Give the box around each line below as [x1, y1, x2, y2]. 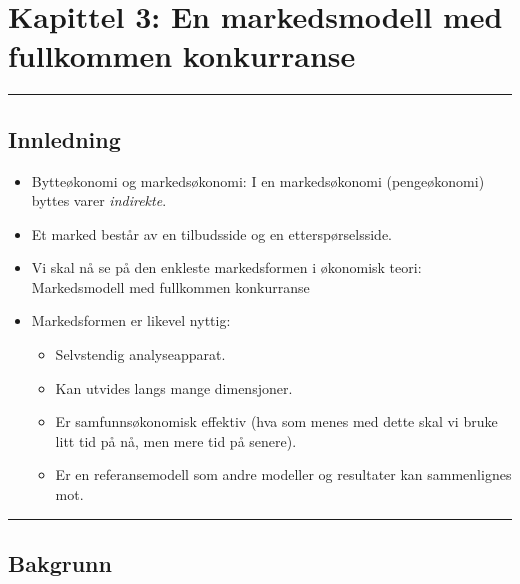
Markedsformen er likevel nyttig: [31, 310, 231, 331]
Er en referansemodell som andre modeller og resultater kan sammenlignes [55, 464, 512, 485]
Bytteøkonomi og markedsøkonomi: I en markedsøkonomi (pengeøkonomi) [31, 170, 485, 191]
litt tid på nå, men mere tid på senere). [55, 430, 297, 451]
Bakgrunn [8, 548, 112, 579]
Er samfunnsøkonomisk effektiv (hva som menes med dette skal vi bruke [55, 411, 498, 432]
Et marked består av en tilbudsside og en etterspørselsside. [31, 223, 393, 244]
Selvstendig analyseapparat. [55, 344, 226, 365]
